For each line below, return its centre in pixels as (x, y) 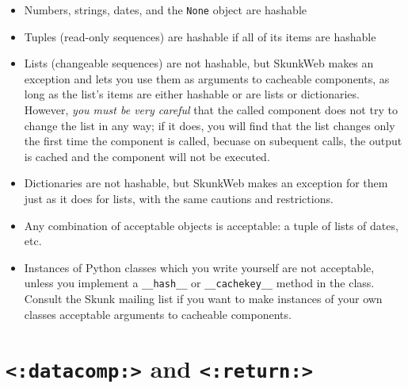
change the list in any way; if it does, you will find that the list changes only (210, 125)
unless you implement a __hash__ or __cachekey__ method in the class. (199, 283)
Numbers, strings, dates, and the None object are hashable (166, 10)
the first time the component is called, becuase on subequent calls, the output (213, 141)
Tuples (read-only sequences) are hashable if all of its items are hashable (200, 36)
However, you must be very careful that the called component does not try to (211, 110)
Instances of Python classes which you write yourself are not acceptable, (199, 267)
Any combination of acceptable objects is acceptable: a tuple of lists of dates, (211, 225)
